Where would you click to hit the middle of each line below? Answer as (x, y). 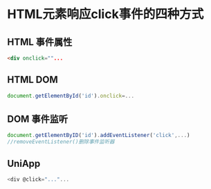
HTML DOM (33, 80)
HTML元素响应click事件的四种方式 (105, 14)
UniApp (24, 163)
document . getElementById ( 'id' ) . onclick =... (71, 96)
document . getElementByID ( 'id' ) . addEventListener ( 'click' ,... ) (99, 136)
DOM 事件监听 (37, 119)
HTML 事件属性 (40, 42)
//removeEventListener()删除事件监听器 (61, 142)
